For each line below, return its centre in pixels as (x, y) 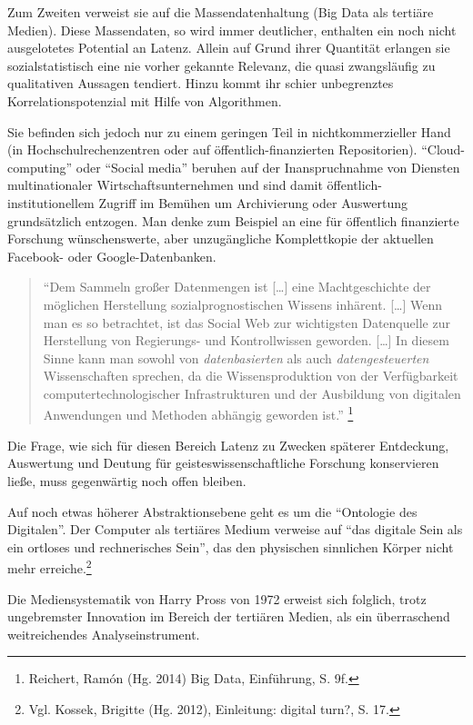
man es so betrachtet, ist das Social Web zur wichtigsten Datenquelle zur (247, 322)
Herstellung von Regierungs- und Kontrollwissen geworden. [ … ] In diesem (246, 340)
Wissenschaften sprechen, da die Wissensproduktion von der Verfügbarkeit (251, 376)
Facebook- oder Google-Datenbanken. (112, 256)
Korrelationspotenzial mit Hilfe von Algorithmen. (145, 100)
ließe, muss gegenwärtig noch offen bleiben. (127, 480)
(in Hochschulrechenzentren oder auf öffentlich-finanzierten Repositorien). (212, 149)
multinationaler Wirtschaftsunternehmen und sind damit (165, 185)
